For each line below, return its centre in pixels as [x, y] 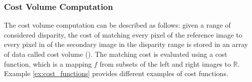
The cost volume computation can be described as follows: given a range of [117, 25]
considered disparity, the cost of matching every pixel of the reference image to [123, 34]
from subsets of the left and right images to [165, 63]
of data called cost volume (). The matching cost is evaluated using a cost [116, 54]
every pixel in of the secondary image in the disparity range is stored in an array [126, 44]
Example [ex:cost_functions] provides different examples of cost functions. [116, 73]
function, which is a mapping [48, 63]
